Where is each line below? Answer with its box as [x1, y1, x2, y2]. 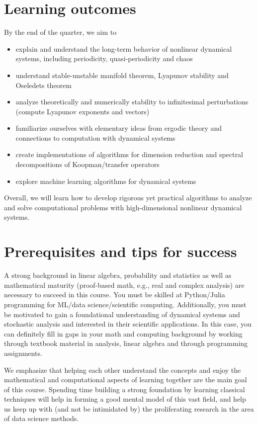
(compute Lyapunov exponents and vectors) [15, 106, 150, 116]
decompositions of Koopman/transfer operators [15, 159, 160, 170]
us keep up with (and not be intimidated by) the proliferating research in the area [4, 403, 254, 414]
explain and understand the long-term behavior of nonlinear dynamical [15, 43, 232, 54]
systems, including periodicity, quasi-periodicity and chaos [15, 53, 193, 64]
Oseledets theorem [15, 80, 72, 90]
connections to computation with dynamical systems [15, 132, 175, 143]
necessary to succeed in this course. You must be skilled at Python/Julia [4, 289, 225, 300]
